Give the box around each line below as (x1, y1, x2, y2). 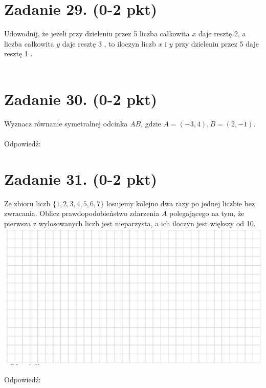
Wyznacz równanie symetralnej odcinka (4, 118, 128, 128)
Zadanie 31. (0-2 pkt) (4, 168, 158, 189)
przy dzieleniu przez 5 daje (175, 38, 259, 49)
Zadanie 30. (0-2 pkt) (4, 88, 158, 109)
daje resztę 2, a (198, 28, 246, 39)
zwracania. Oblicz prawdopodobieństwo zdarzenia (4, 208, 160, 219)
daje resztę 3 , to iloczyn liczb (62, 38, 156, 49)
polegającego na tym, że (169, 208, 245, 219)
